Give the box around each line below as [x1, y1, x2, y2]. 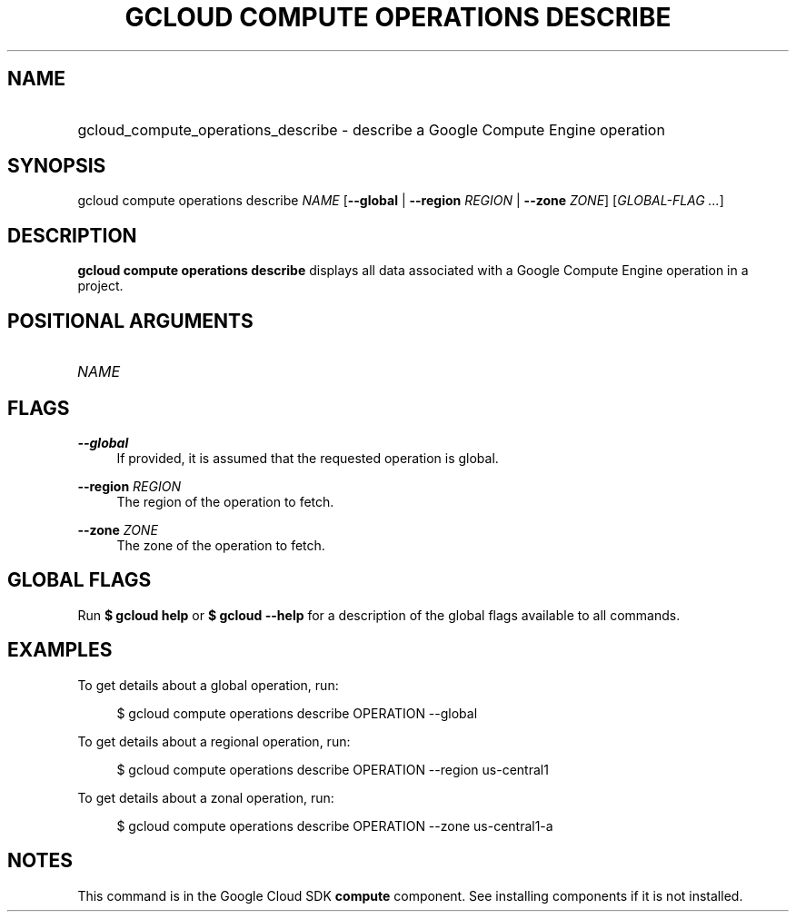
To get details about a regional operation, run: [77, 733, 351, 749]
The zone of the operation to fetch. [116, 537, 325, 553]
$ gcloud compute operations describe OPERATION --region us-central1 [116, 761, 549, 777]
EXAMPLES [7, 638, 113, 662]
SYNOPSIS [7, 154, 106, 178]
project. [77, 278, 124, 294]
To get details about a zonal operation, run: [77, 789, 334, 805]
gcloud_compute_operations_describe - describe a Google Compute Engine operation [77, 120, 665, 139]
